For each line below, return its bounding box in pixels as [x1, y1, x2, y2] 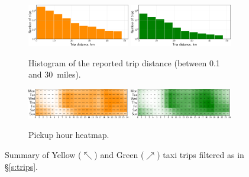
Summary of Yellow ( [5, 148, 82, 160]
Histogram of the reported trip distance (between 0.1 [28, 56, 220, 69]
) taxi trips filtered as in [157, 148, 244, 160]
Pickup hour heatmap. [28, 128, 109, 141]
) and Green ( [94, 148, 144, 160]
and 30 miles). [28, 68, 81, 81]
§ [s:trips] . [5, 160, 38, 172]
